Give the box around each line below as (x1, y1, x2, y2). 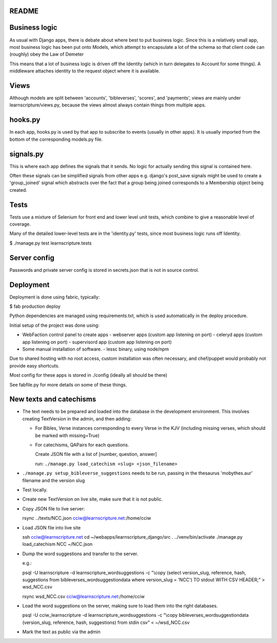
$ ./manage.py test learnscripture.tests (9, 240, 92, 246)
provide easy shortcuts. (9, 362, 60, 369)
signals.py (9, 150, 44, 158)
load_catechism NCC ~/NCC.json (22, 541, 93, 547)
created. (9, 187, 28, 193)
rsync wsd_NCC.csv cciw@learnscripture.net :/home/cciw (22, 593, 145, 599)
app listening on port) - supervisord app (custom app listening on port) (22, 339, 172, 345)
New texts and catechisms (9, 395, 96, 403)
